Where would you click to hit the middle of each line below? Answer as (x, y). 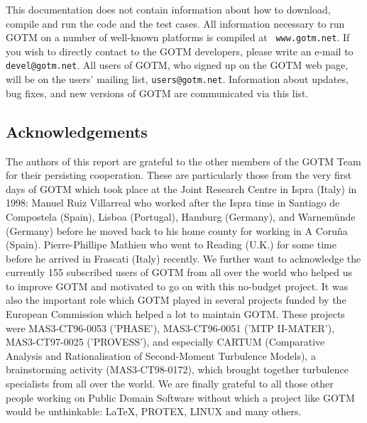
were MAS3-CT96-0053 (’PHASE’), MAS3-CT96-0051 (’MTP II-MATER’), (170, 328)
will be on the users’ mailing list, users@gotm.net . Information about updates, (177, 79)
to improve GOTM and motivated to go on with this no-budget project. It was (177, 286)
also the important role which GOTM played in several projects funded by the (176, 300)
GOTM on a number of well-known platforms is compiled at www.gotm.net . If (178, 37)
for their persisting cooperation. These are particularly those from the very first (179, 175)
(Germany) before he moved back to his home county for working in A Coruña (177, 230)
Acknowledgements (77, 131)
